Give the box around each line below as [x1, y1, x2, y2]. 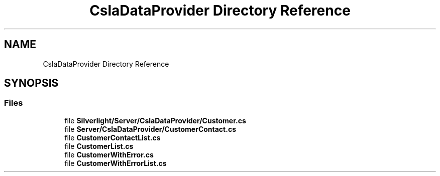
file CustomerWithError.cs [64, 150, 154, 159]
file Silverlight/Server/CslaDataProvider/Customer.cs [64, 116, 246, 125]
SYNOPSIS [4, 77, 59, 90]
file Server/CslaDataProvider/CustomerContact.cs [64, 124, 236, 133]
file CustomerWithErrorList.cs [64, 158, 167, 167]
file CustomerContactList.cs [64, 133, 161, 142]
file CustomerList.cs [64, 141, 134, 150]
